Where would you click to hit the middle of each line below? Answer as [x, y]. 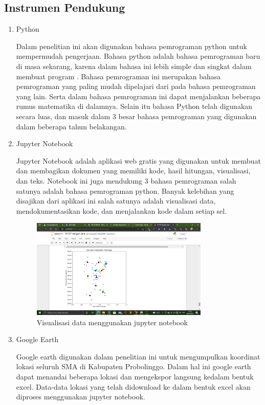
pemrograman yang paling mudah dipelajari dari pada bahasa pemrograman [136, 86]
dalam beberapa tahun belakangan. [71, 126]
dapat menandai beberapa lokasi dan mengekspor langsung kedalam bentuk [135, 377]
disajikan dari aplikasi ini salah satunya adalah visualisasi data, [116, 201]
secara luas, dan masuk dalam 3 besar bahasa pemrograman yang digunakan [136, 116]
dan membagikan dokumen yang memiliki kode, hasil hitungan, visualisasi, [133, 171]
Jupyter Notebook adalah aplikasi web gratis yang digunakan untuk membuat [138, 160]
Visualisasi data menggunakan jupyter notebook [112, 322]
